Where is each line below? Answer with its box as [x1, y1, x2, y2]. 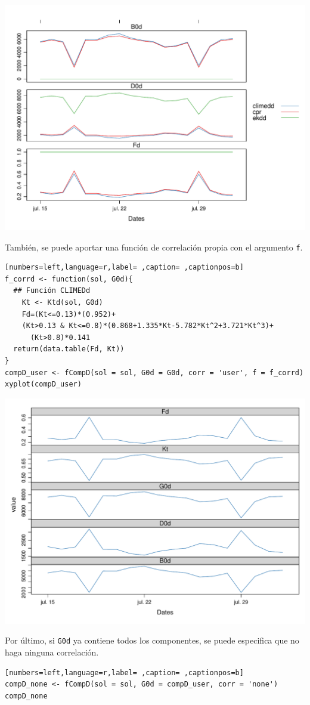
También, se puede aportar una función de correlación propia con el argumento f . [5, 240, 303, 253]
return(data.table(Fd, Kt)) [13, 345, 125, 354]
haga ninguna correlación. [5, 646, 99, 658]
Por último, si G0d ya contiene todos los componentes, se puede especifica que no [5, 634, 299, 647]
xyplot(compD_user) [5, 380, 82, 389]
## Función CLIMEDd [13, 286, 91, 295]
